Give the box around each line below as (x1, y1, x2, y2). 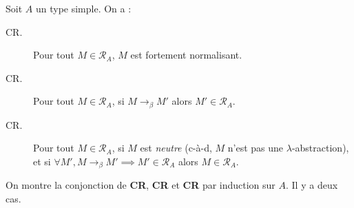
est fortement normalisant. (130, 48, 242, 62)
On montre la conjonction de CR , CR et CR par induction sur (6, 178, 275, 192)
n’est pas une (227, 141, 284, 155)
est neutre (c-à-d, (140, 141, 212, 155)
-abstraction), (291, 141, 349, 155)
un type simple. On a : (35, 1, 132, 15)
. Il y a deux (286, 178, 338, 192)
